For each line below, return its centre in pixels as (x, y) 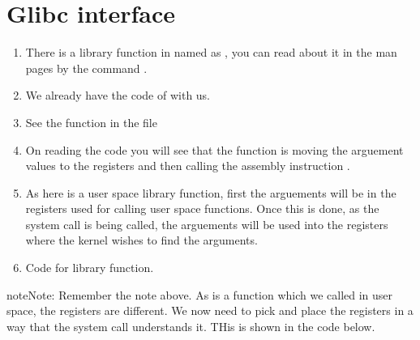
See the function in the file (91, 122)
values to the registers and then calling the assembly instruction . (188, 166)
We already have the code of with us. (118, 95)
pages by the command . (86, 68)
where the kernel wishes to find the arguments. (141, 240)
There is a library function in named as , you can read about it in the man (211, 52)
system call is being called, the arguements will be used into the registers (207, 224)
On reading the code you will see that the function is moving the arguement (214, 149)
